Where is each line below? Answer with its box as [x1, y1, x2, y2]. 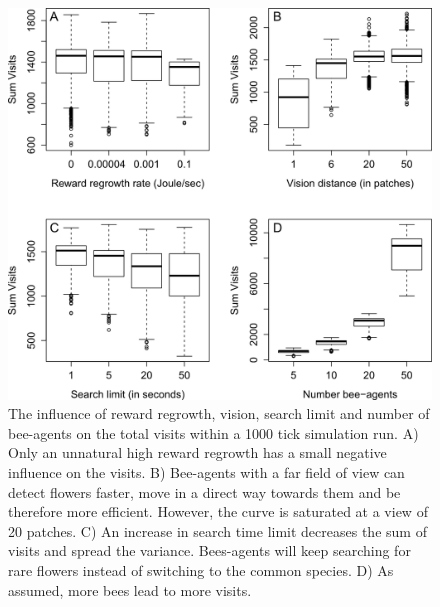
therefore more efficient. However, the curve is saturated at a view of [8, 501, 428, 522]
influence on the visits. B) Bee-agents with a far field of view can [8, 462, 405, 483]
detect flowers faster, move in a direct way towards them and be [8, 481, 401, 502]
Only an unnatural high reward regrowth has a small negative [8, 442, 387, 463]
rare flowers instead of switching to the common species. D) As [8, 560, 394, 581]
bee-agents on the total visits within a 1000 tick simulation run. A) [8, 422, 419, 443]
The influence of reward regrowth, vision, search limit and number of [8, 403, 430, 424]
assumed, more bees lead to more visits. [8, 579, 252, 600]
